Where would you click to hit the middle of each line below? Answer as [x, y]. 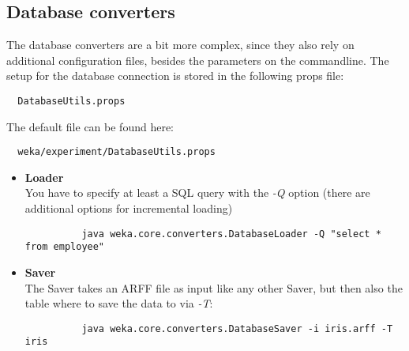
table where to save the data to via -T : [119, 303]
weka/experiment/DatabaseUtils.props [116, 152]
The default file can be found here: [90, 126]
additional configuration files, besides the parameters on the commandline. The [198, 60]
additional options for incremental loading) [129, 208]
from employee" [65, 247]
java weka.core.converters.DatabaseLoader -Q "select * [231, 234]
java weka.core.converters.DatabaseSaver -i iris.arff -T [237, 328]
